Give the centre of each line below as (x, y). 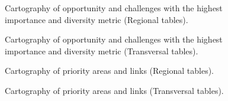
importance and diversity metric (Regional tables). (97, 19)
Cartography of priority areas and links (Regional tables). (109, 71)
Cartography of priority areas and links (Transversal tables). (114, 90)
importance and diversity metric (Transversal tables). (102, 50)
